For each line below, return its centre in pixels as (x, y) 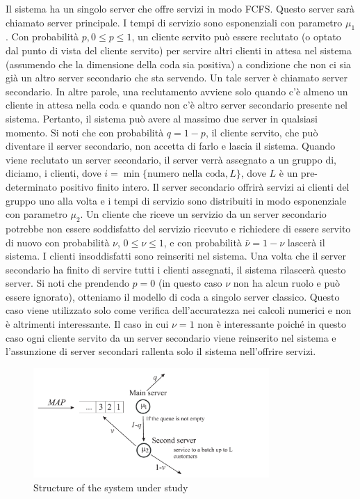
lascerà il (306, 242)
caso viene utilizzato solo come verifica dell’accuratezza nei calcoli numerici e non (179, 310)
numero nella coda (186, 174)
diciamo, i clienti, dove (54, 173)
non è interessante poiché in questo (272, 324)
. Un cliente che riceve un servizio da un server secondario (203, 214)
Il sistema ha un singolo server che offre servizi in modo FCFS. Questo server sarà (180, 8)
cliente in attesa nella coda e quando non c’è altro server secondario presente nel (177, 105)
